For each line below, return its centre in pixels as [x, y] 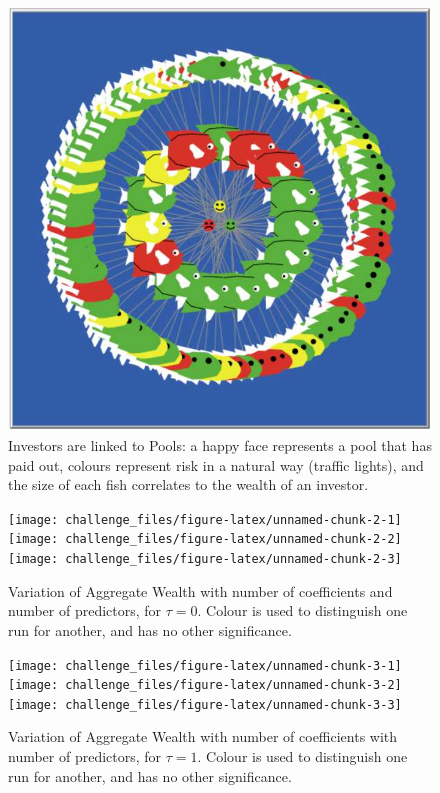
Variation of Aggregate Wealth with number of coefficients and [200, 590]
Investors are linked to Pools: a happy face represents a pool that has [220, 444]
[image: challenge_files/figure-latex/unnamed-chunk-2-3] [205, 559]
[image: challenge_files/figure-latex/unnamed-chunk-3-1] [205, 665]
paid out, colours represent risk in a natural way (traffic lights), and [216, 464]
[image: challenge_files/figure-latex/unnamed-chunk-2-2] [205, 539]
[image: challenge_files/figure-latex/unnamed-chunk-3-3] [205, 704]
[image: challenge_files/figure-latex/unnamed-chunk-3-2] [205, 685]
